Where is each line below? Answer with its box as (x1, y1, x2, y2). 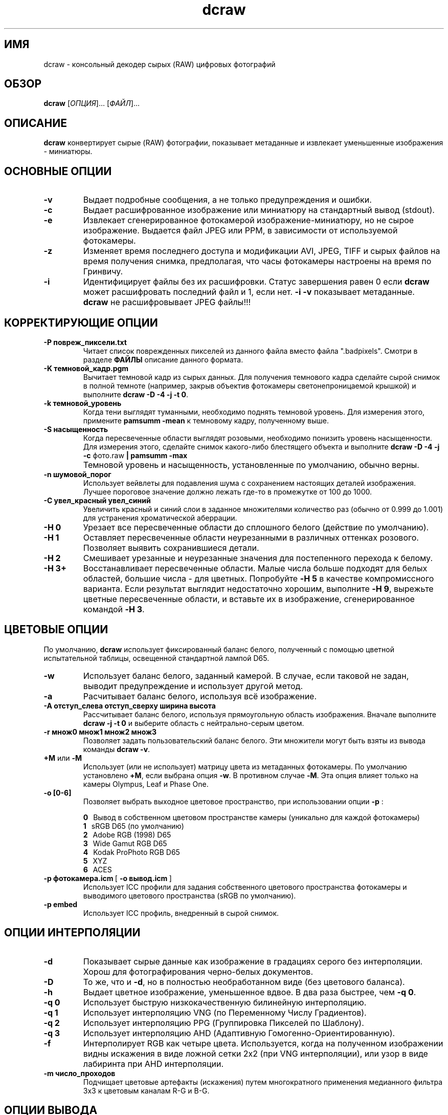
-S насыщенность (43, 424, 108, 434)
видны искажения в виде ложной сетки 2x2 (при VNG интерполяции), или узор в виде (83, 1048, 428, 1059)
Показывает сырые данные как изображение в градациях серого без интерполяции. (83, 956, 423, 967)
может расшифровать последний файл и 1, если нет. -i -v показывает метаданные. (83, 287, 415, 297)
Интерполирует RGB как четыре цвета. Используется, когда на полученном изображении (83, 1038, 443, 1048)
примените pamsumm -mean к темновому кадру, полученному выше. (83, 416, 329, 425)
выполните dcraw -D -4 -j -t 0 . (83, 390, 188, 399)
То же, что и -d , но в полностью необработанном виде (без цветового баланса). (83, 976, 405, 987)
